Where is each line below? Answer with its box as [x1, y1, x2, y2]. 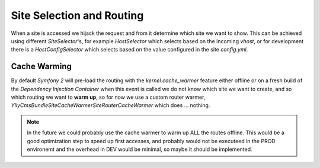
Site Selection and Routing [11, 9, 144, 22]
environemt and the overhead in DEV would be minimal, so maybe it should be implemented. [27, 146, 252, 153]
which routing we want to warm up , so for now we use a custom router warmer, [11, 93, 206, 101]
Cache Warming [11, 62, 72, 72]
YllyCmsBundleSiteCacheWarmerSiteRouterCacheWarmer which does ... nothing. [11, 102, 210, 109]
